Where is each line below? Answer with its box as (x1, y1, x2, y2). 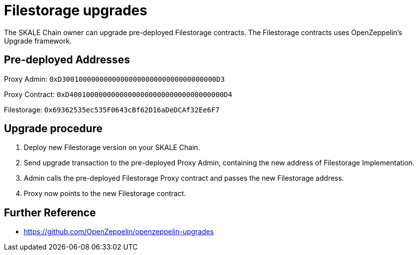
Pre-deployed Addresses (4, 53, 130, 66)
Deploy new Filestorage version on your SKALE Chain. (24, 143, 200, 152)
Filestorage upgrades (4, 2, 148, 19)
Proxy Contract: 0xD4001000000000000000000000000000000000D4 (4, 90, 232, 99)
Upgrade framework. (4, 36, 72, 45)
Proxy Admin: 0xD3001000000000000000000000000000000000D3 (4, 74, 225, 83)
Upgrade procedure (4, 122, 103, 135)
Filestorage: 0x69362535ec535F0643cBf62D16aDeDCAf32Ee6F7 (4, 105, 220, 114)
